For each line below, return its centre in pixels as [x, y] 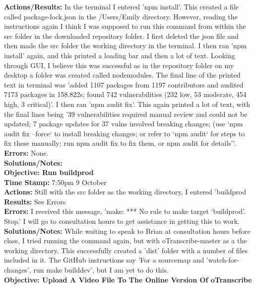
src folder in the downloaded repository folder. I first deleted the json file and [122, 36]
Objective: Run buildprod [49, 172]
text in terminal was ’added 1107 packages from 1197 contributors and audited [124, 84]
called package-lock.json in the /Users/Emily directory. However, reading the [121, 16]
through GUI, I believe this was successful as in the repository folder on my [119, 65]
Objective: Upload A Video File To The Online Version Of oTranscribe [128, 279]
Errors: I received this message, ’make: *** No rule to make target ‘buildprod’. [125, 211]
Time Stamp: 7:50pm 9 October [55, 182]
